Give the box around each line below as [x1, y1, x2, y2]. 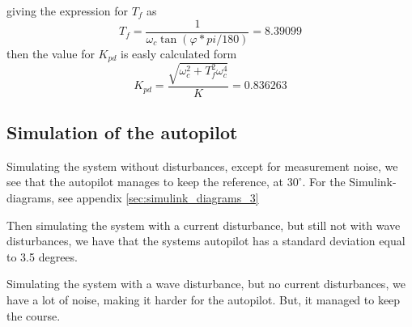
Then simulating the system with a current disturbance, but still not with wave [6, 216, 401, 233]
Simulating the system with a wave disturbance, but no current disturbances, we [6, 275, 406, 292]
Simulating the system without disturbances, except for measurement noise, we [6, 157, 398, 174]
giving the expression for [6, 2, 128, 19]
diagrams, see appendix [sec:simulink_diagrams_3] [6, 189, 259, 206]
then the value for [6, 45, 95, 62]
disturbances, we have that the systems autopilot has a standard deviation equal [6, 232, 406, 249]
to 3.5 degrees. [6, 248, 78, 265]
